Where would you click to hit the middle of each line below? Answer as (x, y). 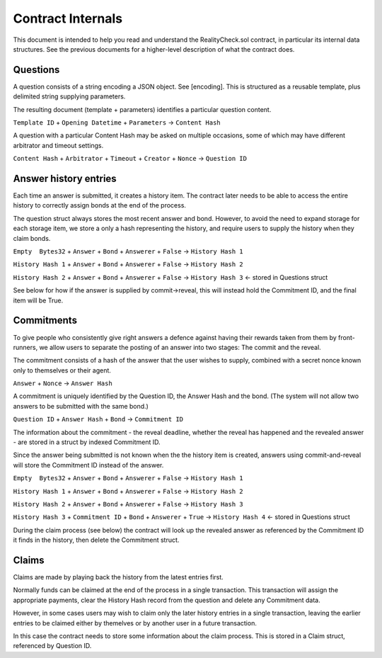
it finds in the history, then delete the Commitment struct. (96, 540)
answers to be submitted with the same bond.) (81, 406)
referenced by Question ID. (52, 646)
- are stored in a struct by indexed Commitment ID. (87, 442)
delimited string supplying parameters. (69, 96)
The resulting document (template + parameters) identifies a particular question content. (142, 109)
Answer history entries (65, 178)
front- (347, 337)
